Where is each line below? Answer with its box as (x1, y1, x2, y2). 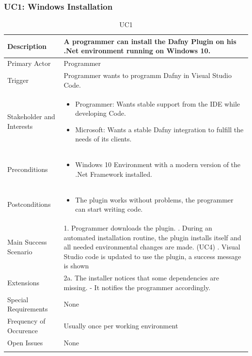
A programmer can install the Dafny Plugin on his (63, 36, 236, 46)
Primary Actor (7, 58, 51, 68)
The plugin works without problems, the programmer (75, 194, 234, 204)
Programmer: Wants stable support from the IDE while (75, 98, 240, 108)
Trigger (7, 75, 29, 85)
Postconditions (7, 199, 51, 209)
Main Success (7, 237, 47, 247)
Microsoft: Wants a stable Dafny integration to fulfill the (75, 124, 244, 134)
